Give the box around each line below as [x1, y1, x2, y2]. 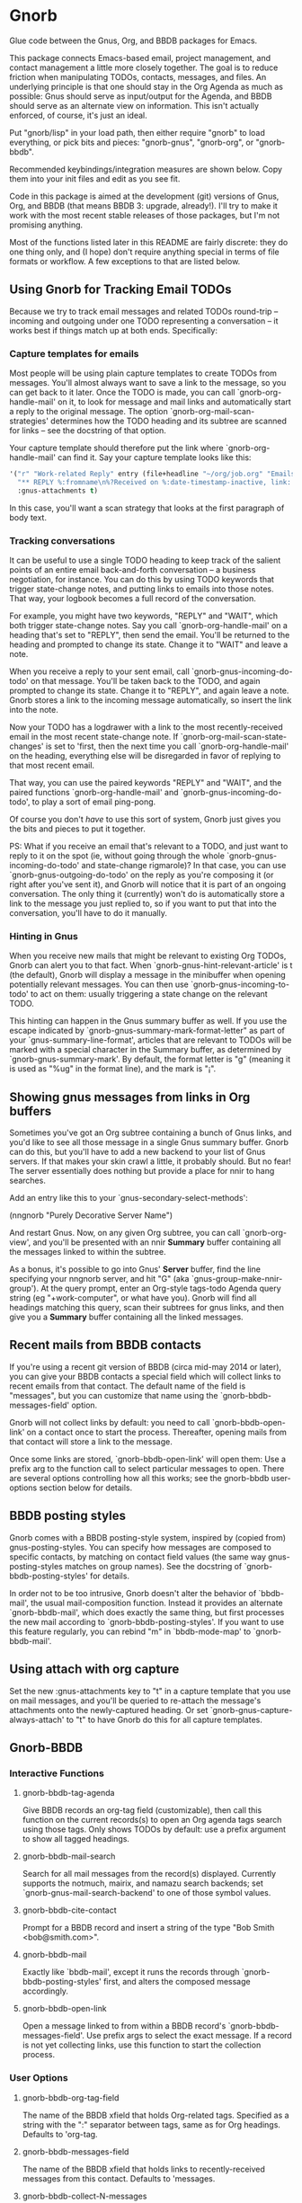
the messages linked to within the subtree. [9, 1247, 166, 1257]
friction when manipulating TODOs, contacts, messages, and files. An [9, 71, 267, 82]
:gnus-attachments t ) [17, 486, 99, 495]
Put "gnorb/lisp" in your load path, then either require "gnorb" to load [9, 127, 265, 138]
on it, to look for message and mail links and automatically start [58, 396, 292, 407]
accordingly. [22, 1985, 69, 1996]
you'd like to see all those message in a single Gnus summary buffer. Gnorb [9, 1137, 289, 1148]
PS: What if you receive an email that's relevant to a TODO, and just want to [9, 840, 289, 851]
